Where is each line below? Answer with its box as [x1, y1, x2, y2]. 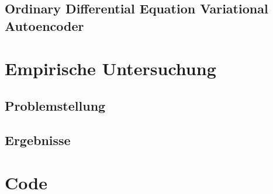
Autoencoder [5, 16, 84, 34]
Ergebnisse [5, 130, 71, 149]
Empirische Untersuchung [5, 57, 216, 80]
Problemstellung [5, 96, 106, 114]
